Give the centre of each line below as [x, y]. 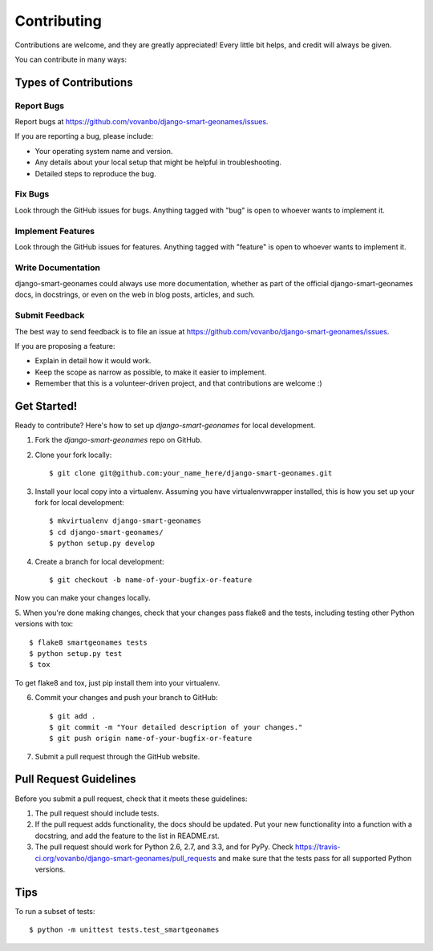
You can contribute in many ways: [71, 59]
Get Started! [46, 406]
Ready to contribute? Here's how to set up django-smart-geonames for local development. [165, 426]
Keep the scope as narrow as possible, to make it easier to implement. [151, 372]
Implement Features [55, 231]
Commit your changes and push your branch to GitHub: [126, 698]
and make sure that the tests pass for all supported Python [315, 858]
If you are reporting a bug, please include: [84, 136]
